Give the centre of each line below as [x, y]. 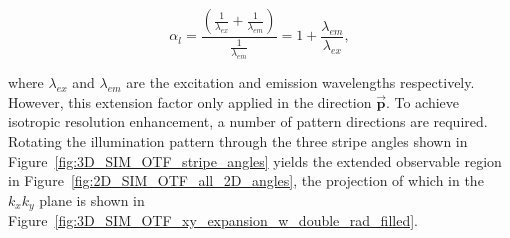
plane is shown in [92, 199]
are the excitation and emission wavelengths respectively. [300, 82]
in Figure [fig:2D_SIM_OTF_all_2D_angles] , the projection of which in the [246, 180]
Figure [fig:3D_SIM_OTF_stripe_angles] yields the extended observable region [255, 160]
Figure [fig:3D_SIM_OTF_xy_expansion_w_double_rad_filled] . [213, 220]
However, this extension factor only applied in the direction [190, 101]
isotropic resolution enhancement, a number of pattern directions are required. [248, 121]
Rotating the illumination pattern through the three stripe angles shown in [238, 140]
